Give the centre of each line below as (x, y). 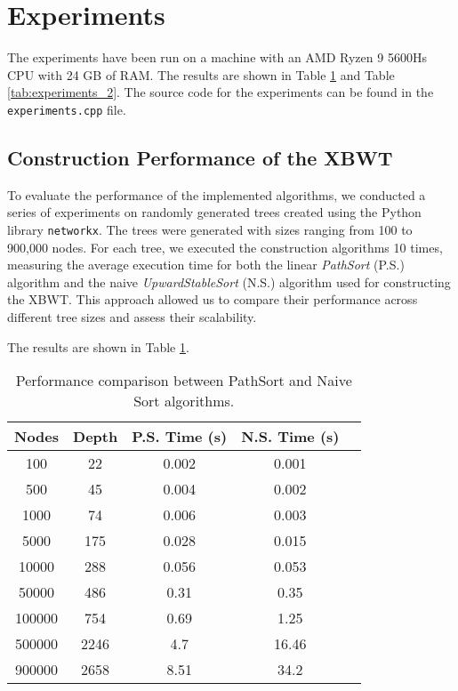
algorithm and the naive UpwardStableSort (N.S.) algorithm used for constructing (229, 281)
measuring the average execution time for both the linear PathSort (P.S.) (206, 265)
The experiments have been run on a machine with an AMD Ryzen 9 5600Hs (217, 57)
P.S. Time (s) (180, 437)
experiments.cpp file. (67, 109)
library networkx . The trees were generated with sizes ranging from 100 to (210, 229)
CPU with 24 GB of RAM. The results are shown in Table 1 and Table (201, 74)
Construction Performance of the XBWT (200, 157)
